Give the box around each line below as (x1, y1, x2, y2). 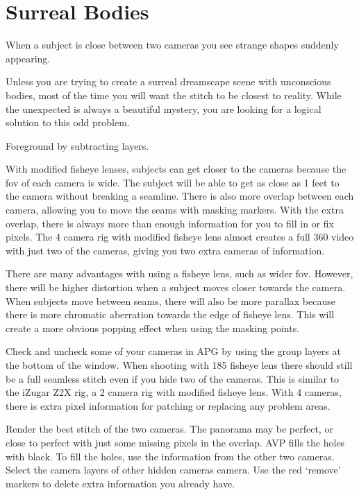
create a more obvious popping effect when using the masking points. (6, 320, 300, 335)
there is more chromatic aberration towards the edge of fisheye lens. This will (6, 307, 335, 322)
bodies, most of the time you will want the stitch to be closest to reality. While (6, 87, 342, 102)
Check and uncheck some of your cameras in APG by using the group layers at (6, 344, 341, 358)
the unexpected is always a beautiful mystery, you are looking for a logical (6, 101, 322, 116)
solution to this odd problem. (6, 115, 130, 130)
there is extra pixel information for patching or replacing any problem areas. (6, 398, 331, 412)
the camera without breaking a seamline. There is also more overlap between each (6, 189, 354, 203)
